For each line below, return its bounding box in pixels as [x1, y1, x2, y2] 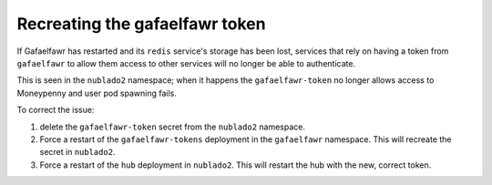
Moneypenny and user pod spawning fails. [16, 87, 178, 98]
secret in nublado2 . [39, 147, 116, 158]
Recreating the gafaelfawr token [16, 14, 266, 34]
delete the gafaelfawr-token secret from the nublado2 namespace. [39, 121, 305, 132]
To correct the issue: [16, 105, 95, 116]
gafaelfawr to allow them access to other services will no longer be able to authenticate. [16, 57, 355, 68]
